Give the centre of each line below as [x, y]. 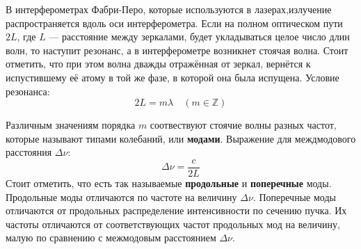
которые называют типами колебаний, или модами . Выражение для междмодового [181, 138]
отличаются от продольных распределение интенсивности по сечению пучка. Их [176, 210]
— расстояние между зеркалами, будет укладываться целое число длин [199, 37]
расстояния [29, 152]
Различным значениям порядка [71, 125]
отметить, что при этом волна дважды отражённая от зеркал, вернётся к [158, 64]
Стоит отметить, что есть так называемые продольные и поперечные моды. [169, 183]
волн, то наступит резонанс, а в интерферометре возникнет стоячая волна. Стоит [177, 50]
